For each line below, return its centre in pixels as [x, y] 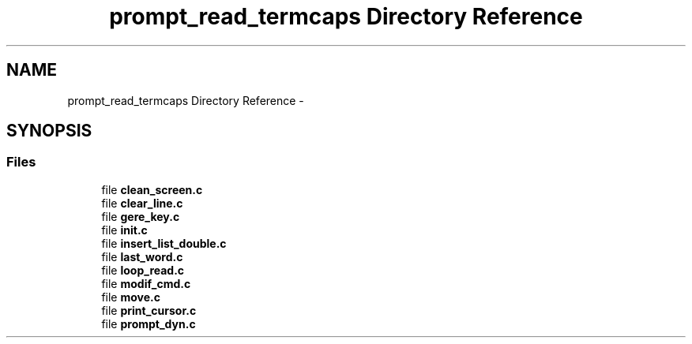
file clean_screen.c [152, 189]
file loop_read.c [143, 270]
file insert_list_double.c [164, 243]
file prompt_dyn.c [149, 323]
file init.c [124, 230]
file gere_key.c [141, 216]
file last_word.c [142, 256]
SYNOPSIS [49, 131]
